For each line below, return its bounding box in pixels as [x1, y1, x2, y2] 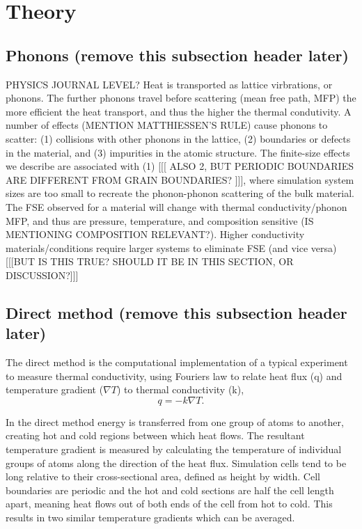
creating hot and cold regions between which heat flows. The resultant [6, 428, 305, 443]
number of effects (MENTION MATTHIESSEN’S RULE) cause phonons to [6, 118, 328, 132]
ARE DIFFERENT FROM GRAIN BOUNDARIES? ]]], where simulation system [6, 172, 354, 187]
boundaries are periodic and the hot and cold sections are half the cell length [6, 482, 334, 497]
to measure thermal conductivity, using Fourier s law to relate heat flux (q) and [6, 368, 343, 383]
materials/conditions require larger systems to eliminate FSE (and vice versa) [6, 240, 337, 255]
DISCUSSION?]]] [6, 267, 79, 282]
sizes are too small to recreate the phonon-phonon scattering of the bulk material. [6, 186, 354, 200]
